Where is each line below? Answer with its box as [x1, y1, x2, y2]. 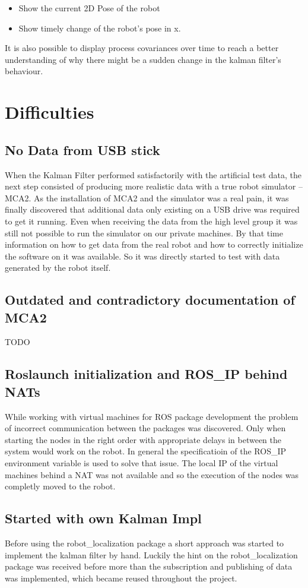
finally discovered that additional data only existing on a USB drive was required [5, 203, 300, 216]
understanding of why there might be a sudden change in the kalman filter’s [5, 53, 281, 65]
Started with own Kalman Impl [5, 509, 202, 527]
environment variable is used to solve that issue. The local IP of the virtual [5, 457, 278, 469]
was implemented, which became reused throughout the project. [5, 571, 237, 584]
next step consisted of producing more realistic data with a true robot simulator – [5, 180, 303, 192]
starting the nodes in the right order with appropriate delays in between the [5, 433, 281, 445]
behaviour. [5, 65, 43, 77]
